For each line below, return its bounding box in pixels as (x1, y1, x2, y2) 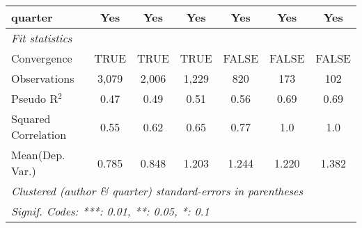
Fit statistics (11, 30, 72, 46)
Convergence (11, 50, 72, 66)
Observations (11, 70, 74, 86)
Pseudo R (11, 90, 58, 106)
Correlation (11, 127, 67, 142)
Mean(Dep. (11, 147, 65, 163)
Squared (11, 111, 51, 127)
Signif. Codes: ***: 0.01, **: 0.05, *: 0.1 (11, 203, 210, 219)
